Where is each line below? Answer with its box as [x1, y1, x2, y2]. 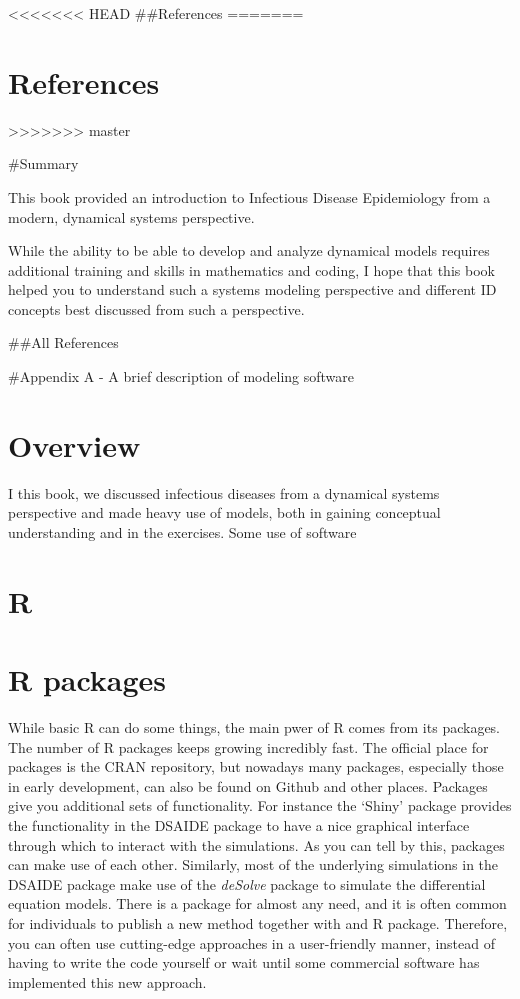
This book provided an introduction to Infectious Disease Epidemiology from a [8, 186, 491, 207]
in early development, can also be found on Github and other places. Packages [8, 775, 488, 796]
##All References [8, 332, 119, 353]
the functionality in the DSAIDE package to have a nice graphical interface [8, 815, 470, 836]
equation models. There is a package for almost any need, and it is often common [8, 893, 507, 914]
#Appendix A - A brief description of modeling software [8, 366, 355, 387]
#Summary [8, 153, 79, 174]
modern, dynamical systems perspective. [8, 206, 255, 227]
